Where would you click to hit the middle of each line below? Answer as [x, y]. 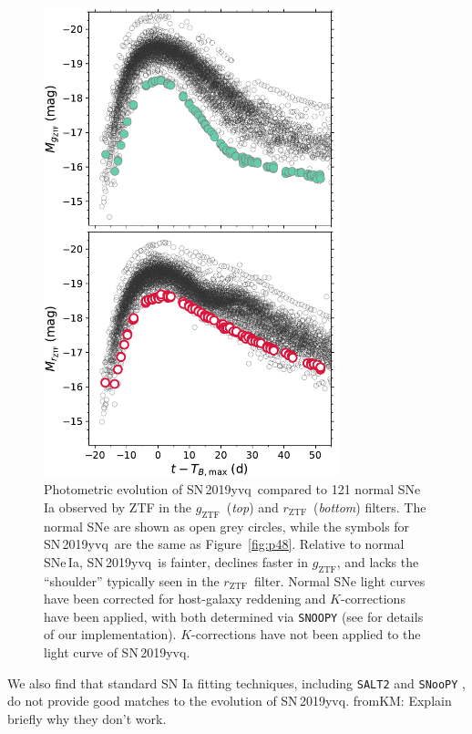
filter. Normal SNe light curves [339, 580]
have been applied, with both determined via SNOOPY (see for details [234, 616]
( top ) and [252, 507]
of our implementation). [110, 634]
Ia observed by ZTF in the [118, 507]
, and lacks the [378, 561]
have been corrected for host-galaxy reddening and [185, 599]
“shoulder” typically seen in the [132, 580]
